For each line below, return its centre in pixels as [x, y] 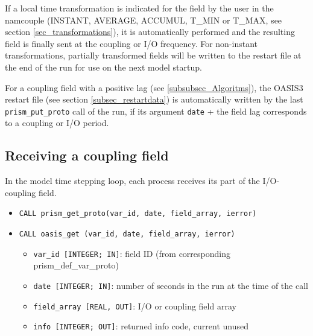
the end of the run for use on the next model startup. [103, 67]
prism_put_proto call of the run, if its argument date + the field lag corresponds [156, 111]
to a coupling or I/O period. [57, 123]
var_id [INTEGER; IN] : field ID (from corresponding [132, 253]
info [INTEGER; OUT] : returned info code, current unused [141, 326]
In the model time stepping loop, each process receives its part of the [132, 181]
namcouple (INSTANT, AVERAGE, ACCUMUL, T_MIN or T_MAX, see [144, 20]
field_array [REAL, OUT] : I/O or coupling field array [135, 306]
